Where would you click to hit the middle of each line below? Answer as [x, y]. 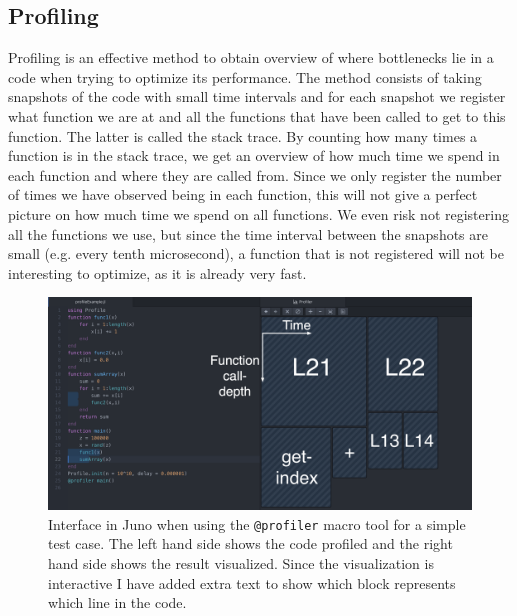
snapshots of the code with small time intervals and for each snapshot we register [257, 96]
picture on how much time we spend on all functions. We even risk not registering [258, 213]
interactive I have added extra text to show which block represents [252, 582]
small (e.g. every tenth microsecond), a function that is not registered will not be [256, 253]
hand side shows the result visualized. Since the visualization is [241, 563]
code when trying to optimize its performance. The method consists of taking [245, 76]
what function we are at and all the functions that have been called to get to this [257, 115]
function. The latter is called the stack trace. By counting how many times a [243, 135]
